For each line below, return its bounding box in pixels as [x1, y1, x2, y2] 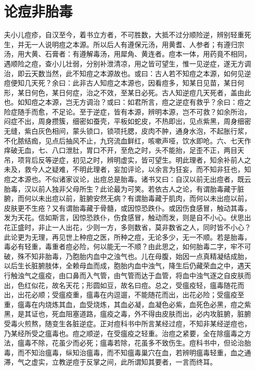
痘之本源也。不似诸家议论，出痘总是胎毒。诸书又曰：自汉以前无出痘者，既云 [4, 174, 251, 184]
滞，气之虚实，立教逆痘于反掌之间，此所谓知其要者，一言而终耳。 [4, 357, 217, 367]
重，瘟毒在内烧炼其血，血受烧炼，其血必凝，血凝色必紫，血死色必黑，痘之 [4, 299, 244, 309]
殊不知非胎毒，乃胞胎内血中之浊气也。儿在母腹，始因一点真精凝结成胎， [17, 251, 251, 261]
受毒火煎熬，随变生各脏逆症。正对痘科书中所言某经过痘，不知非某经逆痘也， [4, 318, 251, 328]
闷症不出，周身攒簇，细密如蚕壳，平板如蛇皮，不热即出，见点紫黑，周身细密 [4, 116, 251, 126]
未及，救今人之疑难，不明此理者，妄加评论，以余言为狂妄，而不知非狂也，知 [4, 164, 251, 174]
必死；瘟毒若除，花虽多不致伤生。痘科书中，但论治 [79, 338, 244, 348]
